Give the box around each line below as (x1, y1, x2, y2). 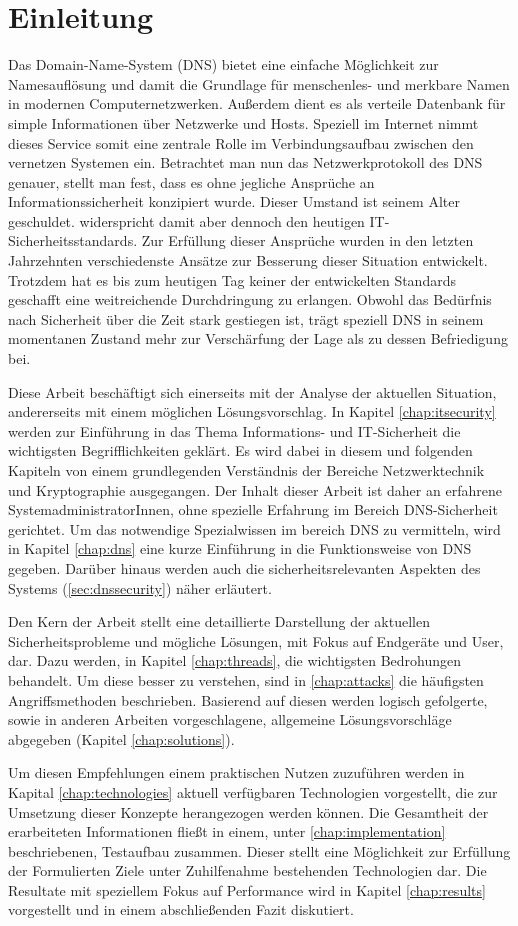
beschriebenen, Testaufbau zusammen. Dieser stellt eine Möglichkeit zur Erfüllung (8, 840, 511, 861)
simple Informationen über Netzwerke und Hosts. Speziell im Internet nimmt (8, 112, 479, 133)
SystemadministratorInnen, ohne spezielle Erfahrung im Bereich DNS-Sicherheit (8, 499, 498, 520)
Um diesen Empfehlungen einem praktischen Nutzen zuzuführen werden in (8, 762, 465, 783)
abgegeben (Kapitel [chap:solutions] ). (8, 728, 235, 749)
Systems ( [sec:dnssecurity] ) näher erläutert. (8, 577, 272, 598)
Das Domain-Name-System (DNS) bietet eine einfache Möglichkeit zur (8, 54, 439, 75)
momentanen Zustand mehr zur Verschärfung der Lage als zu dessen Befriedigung (8, 328, 508, 349)
